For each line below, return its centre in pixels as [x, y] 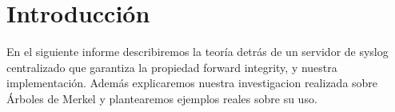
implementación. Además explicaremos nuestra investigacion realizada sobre [192, 83]
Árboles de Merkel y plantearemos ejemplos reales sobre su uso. [162, 98]
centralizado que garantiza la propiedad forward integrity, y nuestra [172, 67]
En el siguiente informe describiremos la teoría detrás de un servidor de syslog [197, 52]
